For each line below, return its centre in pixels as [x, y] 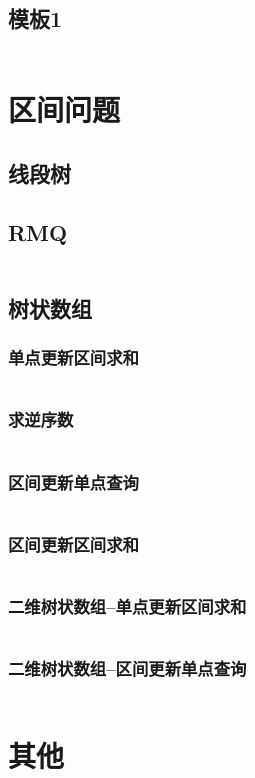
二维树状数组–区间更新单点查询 [127, 668]
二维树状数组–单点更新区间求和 [127, 606]
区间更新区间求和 [73, 543]
